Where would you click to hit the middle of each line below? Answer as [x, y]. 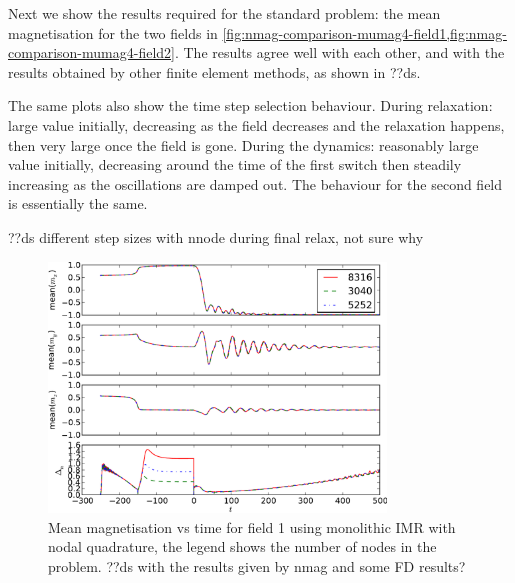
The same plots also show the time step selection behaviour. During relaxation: [250, 105]
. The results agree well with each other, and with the [339, 52]
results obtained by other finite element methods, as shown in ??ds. [214, 71]
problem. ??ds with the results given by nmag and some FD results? [257, 566]
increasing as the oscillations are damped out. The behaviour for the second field [255, 183]
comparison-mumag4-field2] [91, 52]
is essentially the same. [78, 203]
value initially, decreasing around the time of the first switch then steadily [235, 164]
